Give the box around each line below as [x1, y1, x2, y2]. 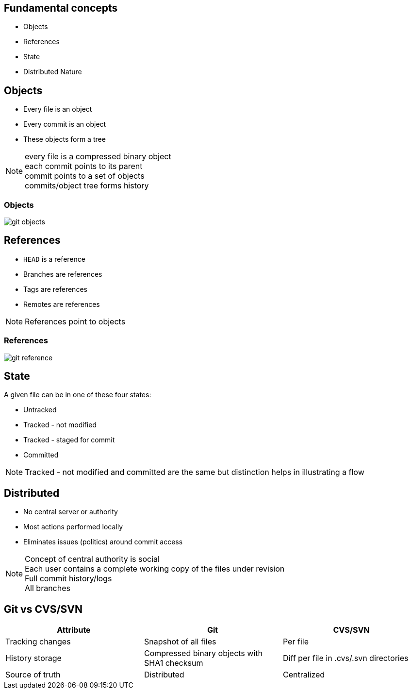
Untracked [23, 406, 57, 414]
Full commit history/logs [25, 574, 112, 584]
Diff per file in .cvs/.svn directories [282, 653, 409, 663]
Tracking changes [5, 637, 71, 647]
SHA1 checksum [144, 658, 203, 668]
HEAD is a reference [23, 254, 85, 263]
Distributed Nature [23, 68, 82, 76]
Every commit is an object [23, 120, 106, 129]
